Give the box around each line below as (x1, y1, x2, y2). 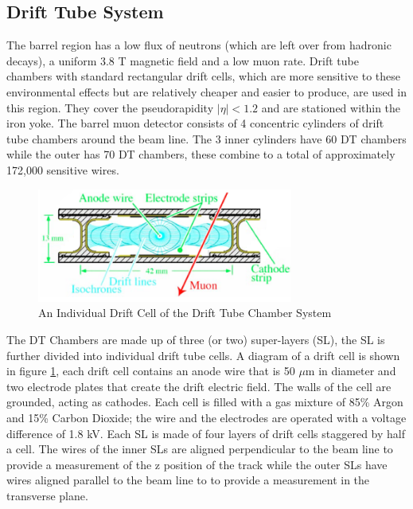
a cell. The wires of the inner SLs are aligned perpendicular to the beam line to (6, 440, 393, 457)
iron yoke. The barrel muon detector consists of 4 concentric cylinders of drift (6, 115, 384, 131)
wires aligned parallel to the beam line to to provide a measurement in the (6, 472, 370, 488)
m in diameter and (305, 362, 396, 379)
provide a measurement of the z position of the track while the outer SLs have (6, 456, 388, 472)
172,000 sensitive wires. (6, 161, 119, 178)
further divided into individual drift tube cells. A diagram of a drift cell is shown (6, 347, 400, 363)
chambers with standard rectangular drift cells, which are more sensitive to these (6, 68, 400, 84)
